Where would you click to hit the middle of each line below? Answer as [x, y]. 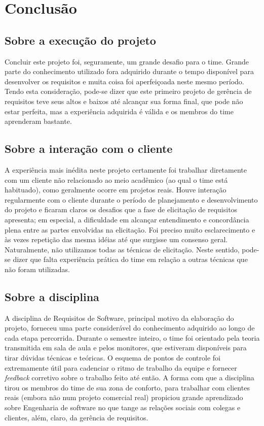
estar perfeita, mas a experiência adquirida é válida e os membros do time [119, 111]
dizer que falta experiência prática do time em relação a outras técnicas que [130, 259]
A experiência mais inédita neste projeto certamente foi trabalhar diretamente [126, 169]
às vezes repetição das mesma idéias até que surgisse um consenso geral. [116, 239]
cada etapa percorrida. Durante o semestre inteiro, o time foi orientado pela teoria [132, 337]
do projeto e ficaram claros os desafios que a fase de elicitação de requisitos [121, 209]
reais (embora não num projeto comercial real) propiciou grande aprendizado [124, 397]
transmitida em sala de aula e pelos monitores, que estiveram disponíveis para [126, 348]
